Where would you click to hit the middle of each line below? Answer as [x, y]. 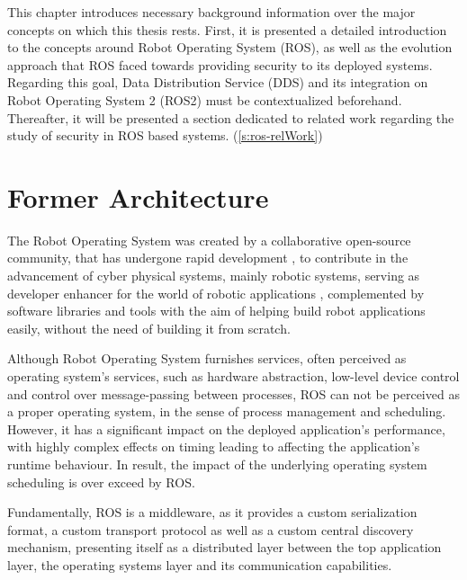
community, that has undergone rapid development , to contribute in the [208, 258]
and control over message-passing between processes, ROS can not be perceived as [233, 393]
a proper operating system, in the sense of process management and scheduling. [227, 411]
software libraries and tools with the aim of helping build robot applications [216, 311]
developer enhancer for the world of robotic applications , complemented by [216, 293]
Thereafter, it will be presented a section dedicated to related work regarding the [231, 117]
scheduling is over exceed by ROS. [101, 482]
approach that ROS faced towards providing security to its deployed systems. [220, 64]
